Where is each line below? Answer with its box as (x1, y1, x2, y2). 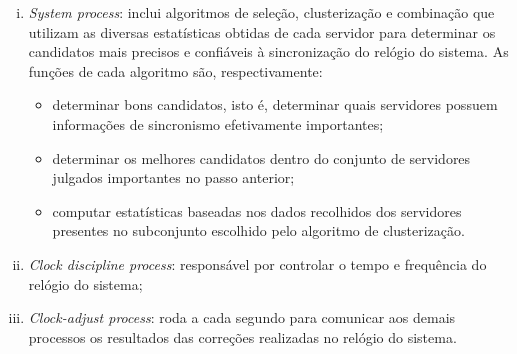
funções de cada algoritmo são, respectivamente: (28, 60, 323, 81)
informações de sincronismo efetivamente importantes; (52, 113, 384, 134)
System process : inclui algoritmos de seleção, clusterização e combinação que (28, 2, 495, 22)
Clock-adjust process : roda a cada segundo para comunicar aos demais (28, 307, 456, 328)
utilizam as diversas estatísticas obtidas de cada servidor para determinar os (28, 21, 496, 42)
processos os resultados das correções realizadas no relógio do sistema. (28, 326, 457, 347)
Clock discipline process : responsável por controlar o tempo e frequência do (28, 253, 487, 274)
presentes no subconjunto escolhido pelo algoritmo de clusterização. (52, 220, 465, 241)
